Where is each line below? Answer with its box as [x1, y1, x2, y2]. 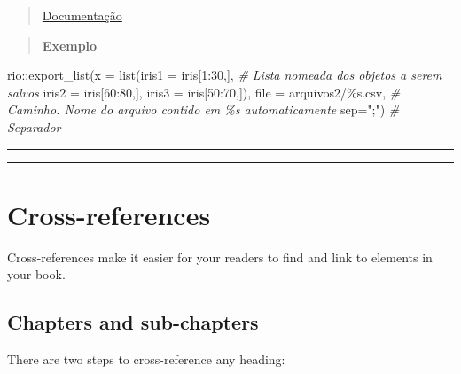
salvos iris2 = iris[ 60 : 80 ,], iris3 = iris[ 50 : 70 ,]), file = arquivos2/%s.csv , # [7, 82, 401, 101]
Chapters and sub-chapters [7, 308, 259, 336]
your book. [7, 265, 66, 284]
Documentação [42, 6, 122, 24]
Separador [7, 117, 61, 136]
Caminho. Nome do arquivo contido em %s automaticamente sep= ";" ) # [7, 100, 400, 119]
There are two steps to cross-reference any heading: [7, 350, 285, 369]
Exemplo [42, 35, 98, 54]
